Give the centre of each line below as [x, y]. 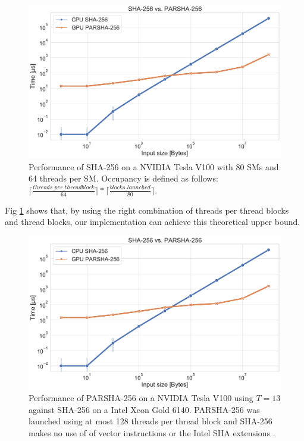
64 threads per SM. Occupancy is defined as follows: [123, 178]
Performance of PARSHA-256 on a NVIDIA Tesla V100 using [141, 398]
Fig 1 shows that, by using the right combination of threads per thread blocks [147, 210]
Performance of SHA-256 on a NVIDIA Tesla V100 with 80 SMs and [154, 166]
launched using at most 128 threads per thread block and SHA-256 [151, 421]
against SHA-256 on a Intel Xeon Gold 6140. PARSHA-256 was [144, 409]
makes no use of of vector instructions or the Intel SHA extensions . [152, 433]
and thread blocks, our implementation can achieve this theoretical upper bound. [153, 222]
